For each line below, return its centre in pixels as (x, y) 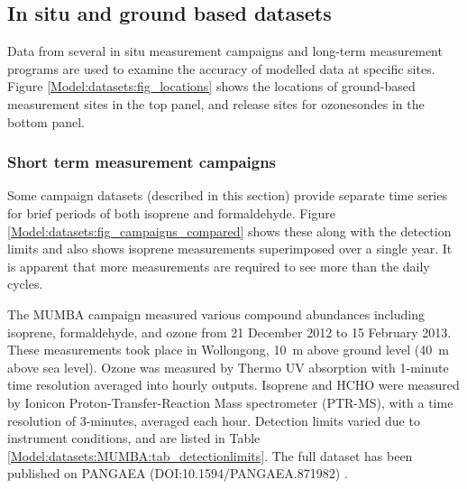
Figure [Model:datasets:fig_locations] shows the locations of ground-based (211, 86)
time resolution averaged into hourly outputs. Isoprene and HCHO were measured (233, 385)
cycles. (25, 284)
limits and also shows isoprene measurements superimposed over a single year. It (230, 249)
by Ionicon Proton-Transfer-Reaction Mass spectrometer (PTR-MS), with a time (230, 402)
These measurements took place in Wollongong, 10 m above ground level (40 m (228, 350)
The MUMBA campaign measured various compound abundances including (216, 314)
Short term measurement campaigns (142, 162)
